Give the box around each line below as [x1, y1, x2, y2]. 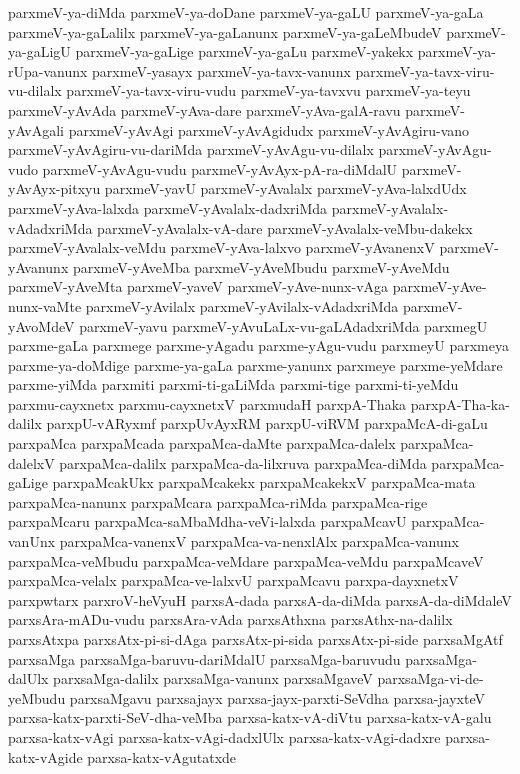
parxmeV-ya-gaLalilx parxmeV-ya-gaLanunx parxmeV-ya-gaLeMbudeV [8, 21, 442, 42]
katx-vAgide [8, 746, 83, 767]
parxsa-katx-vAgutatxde [87, 746, 237, 767]
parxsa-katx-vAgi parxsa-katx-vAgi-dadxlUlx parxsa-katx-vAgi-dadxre [8, 726, 441, 747]
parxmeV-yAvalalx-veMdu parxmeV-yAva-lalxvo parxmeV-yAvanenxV [8, 237, 435, 258]
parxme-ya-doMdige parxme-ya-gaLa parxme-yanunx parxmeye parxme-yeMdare [8, 354, 503, 375]
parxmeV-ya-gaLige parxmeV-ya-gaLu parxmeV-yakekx [75, 41, 414, 62]
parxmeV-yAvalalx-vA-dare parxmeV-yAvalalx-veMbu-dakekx [97, 217, 473, 238]
